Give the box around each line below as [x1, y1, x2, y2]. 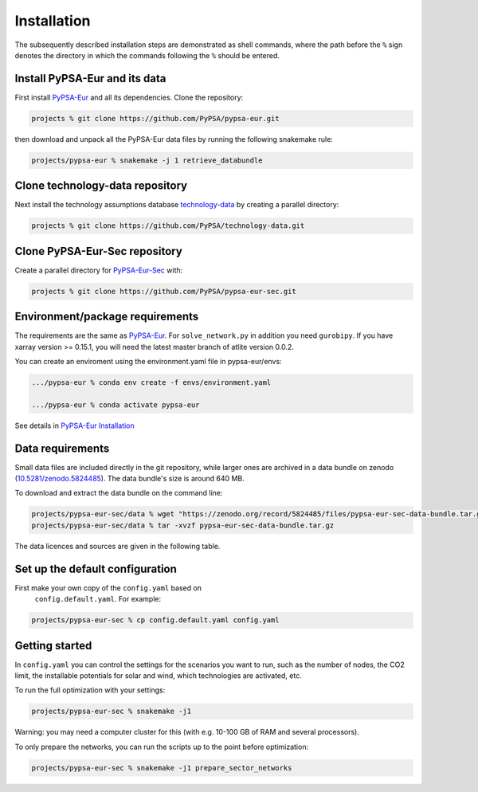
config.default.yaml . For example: [34, 594, 162, 604]
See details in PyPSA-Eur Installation [14, 421, 135, 430]
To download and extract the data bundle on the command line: [14, 488, 223, 498]
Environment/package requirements [14, 310, 199, 323]
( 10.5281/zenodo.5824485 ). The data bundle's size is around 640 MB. [14, 474, 245, 484]
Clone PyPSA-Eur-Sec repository [14, 244, 182, 258]
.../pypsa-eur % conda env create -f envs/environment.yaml [31, 378, 272, 387]
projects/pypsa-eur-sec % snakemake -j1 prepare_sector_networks [31, 763, 292, 772]
